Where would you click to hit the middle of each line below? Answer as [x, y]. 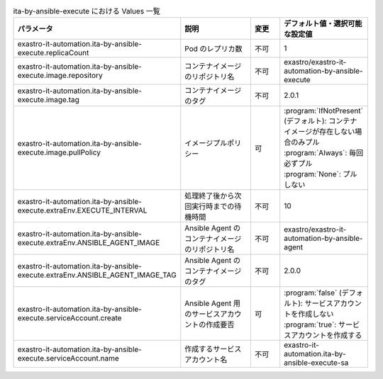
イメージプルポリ [213, 143]
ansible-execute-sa [316, 363]
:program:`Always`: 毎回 [324, 153]
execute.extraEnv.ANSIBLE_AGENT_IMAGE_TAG [97, 275]
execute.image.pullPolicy [59, 152]
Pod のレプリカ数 [213, 49]
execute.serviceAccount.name [68, 358]
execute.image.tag [48, 100]
